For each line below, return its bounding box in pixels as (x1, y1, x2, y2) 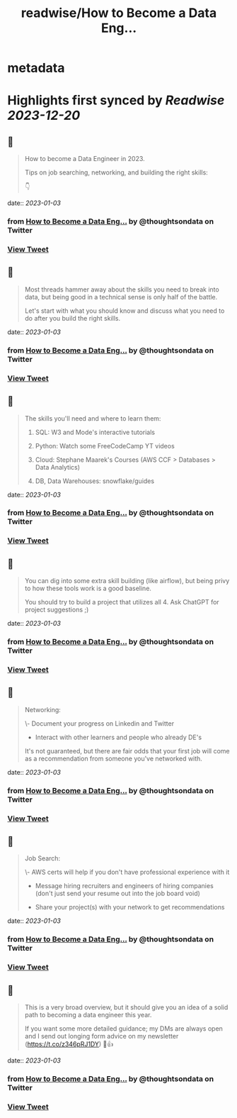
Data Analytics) (35, 463, 80, 471)
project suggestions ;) (24, 605, 89, 614)
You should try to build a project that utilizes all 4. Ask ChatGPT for (24, 598, 219, 607)
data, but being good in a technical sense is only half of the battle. (24, 292, 218, 301)
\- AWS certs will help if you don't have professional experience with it (24, 868, 230, 877)
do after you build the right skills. (24, 314, 121, 322)
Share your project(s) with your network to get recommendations (35, 903, 225, 912)
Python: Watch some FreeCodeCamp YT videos (35, 441, 175, 450)
